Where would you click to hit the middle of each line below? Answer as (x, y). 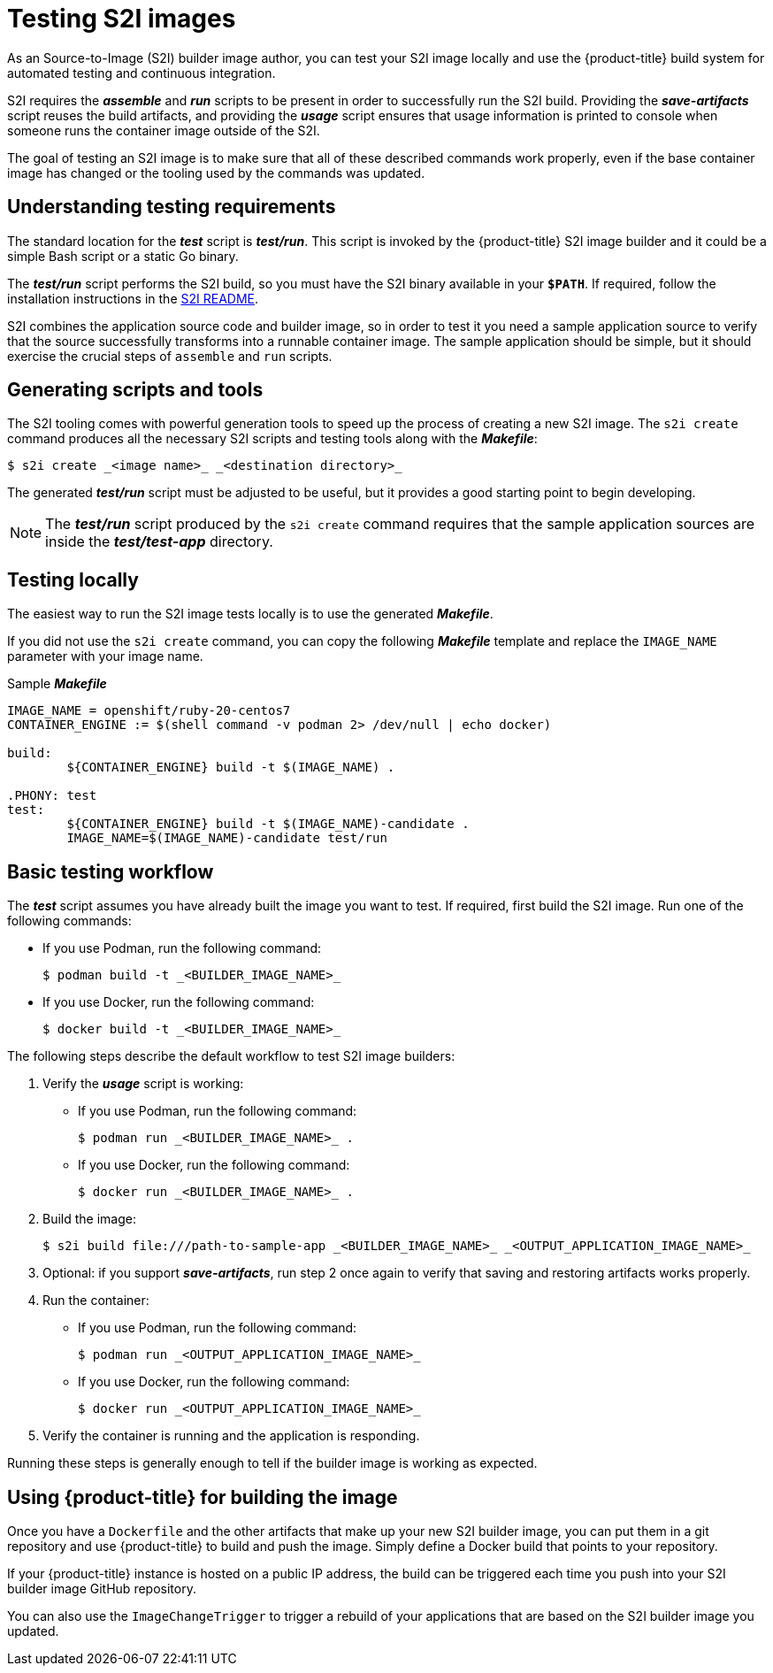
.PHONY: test (52, 796)
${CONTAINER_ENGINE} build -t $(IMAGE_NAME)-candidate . (268, 824)
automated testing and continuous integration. (142, 73)
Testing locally (73, 579)
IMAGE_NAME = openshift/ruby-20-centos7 (149, 711)
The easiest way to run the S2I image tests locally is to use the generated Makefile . (250, 614)
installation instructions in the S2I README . (133, 298)
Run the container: (96, 1301)
